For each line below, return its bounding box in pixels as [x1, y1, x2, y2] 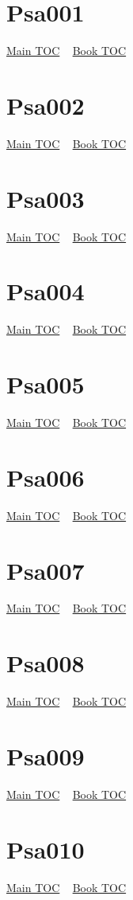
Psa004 [6, 275, 85, 307]
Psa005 [6, 368, 85, 401]
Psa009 [6, 739, 85, 772]
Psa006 [6, 460, 85, 493]
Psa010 [6, 832, 85, 865]
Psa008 [6, 647, 85, 679]
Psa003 [6, 182, 85, 214]
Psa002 [6, 88, 85, 121]
